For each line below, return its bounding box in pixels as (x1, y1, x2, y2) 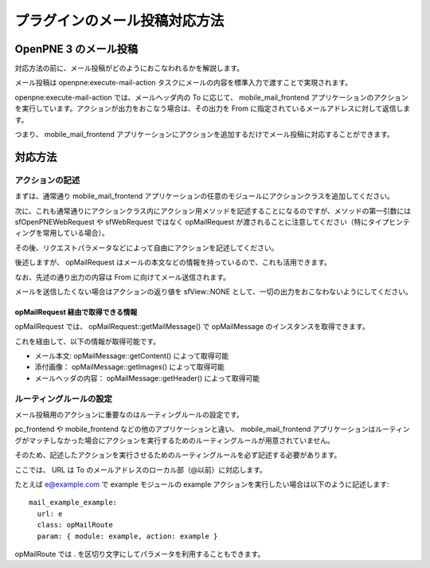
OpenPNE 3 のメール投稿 (14, 42, 139, 56)
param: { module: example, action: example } (37, 531, 218, 541)
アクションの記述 (14, 174, 80, 186)
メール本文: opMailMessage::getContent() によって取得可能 (34, 351, 229, 361)
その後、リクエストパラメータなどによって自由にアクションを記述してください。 (14, 243, 279, 253)
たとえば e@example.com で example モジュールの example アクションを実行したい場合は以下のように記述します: (14, 479, 389, 489)
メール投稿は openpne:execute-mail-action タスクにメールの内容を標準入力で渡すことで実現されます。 (14, 78, 352, 88)
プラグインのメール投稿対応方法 (14, 12, 225, 29)
